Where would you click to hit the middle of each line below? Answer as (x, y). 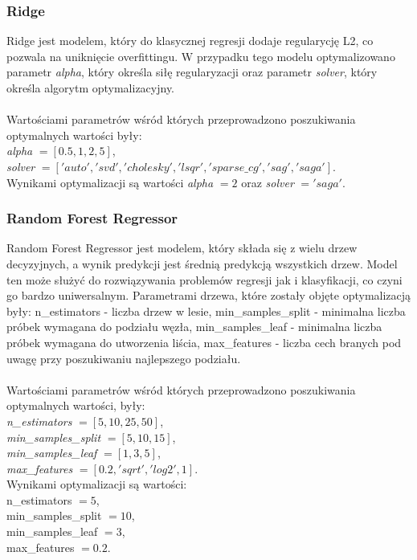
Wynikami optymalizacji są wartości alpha (110, 182)
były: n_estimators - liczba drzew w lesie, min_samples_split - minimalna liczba (206, 311)
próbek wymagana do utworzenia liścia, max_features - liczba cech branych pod (204, 342)
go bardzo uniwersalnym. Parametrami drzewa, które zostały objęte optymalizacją (209, 295)
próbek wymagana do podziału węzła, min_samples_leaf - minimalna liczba (194, 327)
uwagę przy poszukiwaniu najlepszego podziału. (124, 358)
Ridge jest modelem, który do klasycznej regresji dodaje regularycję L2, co (190, 41)
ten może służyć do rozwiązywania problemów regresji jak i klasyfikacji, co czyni (204, 279)
